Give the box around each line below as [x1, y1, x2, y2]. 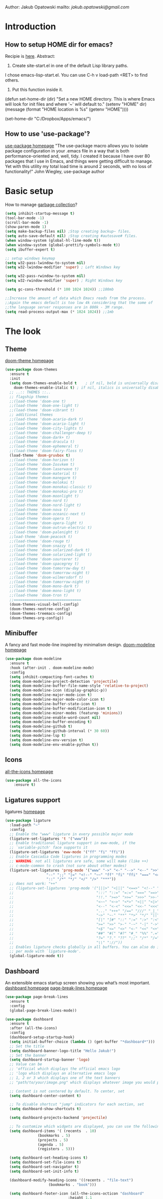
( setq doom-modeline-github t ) [9, 724, 73, 729]
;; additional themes [9, 412, 53, 417]
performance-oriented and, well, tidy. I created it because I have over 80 [5, 153, 150, 159]
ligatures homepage [5, 809, 45, 815]
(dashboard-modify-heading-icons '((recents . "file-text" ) [9, 1178, 133, 1182]
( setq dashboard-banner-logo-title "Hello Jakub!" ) [9, 1048, 116, 1053]
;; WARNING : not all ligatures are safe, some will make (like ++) [9, 859, 149, 863]
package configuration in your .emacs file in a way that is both [5, 148, 130, 153]
